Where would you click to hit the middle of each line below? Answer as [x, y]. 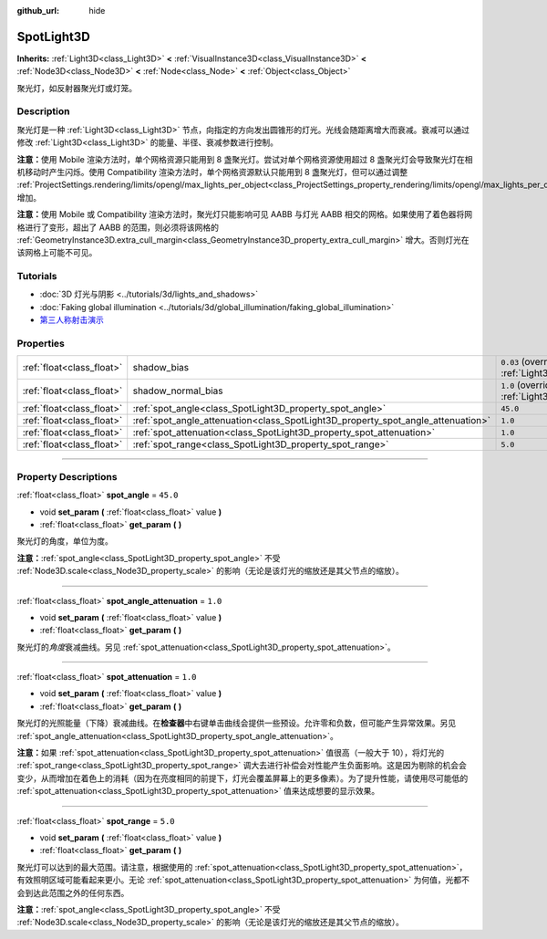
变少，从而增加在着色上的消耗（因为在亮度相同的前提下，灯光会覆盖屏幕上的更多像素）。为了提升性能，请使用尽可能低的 [243, 778]
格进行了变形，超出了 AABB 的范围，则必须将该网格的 [118, 227]
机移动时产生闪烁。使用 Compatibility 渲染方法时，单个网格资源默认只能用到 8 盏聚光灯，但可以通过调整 [212, 172]
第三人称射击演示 [72, 320]
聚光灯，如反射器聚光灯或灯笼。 [77, 88]
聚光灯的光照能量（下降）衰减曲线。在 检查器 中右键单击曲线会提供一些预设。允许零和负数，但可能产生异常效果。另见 [236, 723]
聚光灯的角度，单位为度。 [65, 541]
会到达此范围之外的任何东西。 [73, 892]
